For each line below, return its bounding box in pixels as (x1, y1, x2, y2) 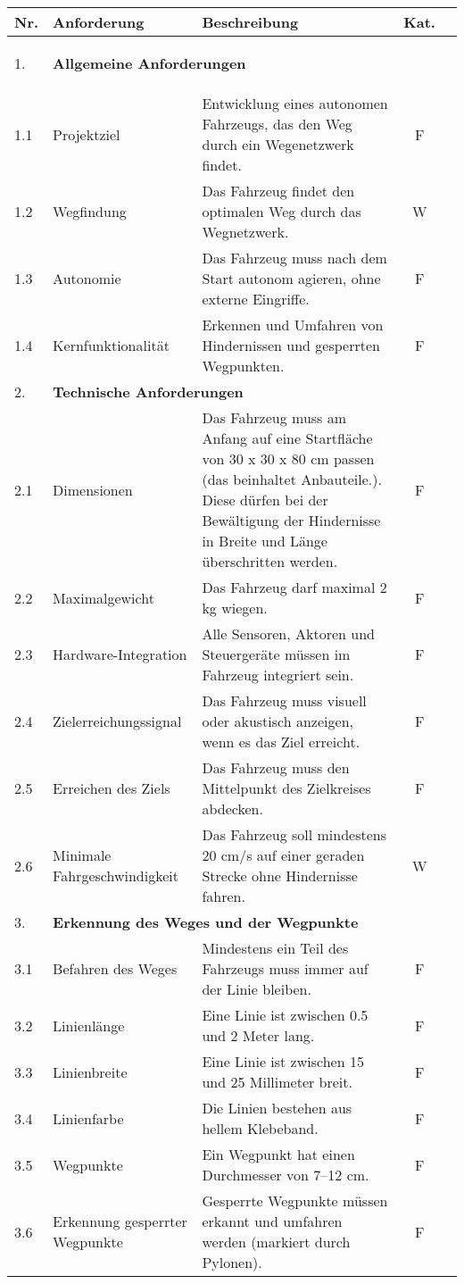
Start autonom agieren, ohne (202, 268, 381, 288)
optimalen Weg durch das (202, 201, 361, 221)
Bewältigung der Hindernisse (202, 510, 381, 530)
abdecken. (202, 798, 263, 819)
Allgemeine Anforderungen (53, 53, 246, 73)
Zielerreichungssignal (53, 711, 182, 731)
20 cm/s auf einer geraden (202, 845, 365, 865)
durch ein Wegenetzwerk (202, 134, 354, 154)
